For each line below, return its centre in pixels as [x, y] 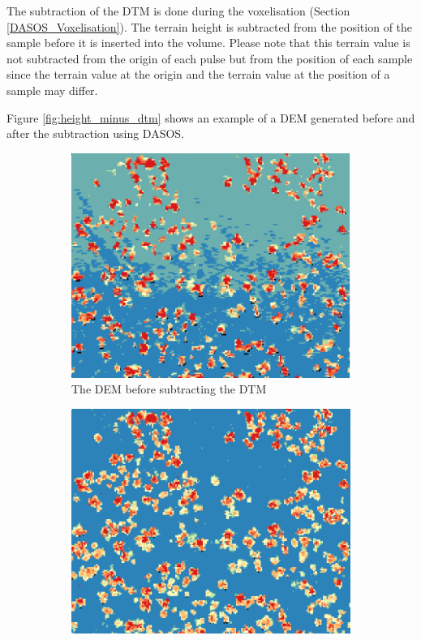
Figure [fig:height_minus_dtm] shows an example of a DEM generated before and [211, 117]
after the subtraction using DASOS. [96, 133]
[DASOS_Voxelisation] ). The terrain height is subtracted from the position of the [210, 26]
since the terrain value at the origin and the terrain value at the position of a [198, 74]
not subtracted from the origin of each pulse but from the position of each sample [210, 58]
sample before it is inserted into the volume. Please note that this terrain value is [208, 43]
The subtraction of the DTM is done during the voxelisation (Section [178, 11]
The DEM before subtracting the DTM [169, 389]
